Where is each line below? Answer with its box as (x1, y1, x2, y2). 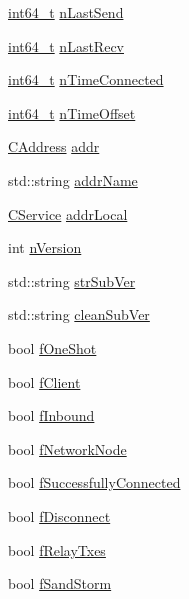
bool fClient (8, 371, 81, 392)
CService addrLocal (8, 203, 128, 224)
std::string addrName (8, 169, 138, 190)
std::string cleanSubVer (8, 304, 150, 325)
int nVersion (8, 237, 82, 258)
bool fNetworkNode (8, 438, 127, 459)
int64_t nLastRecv (8, 35, 124, 56)
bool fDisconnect (8, 505, 111, 526)
